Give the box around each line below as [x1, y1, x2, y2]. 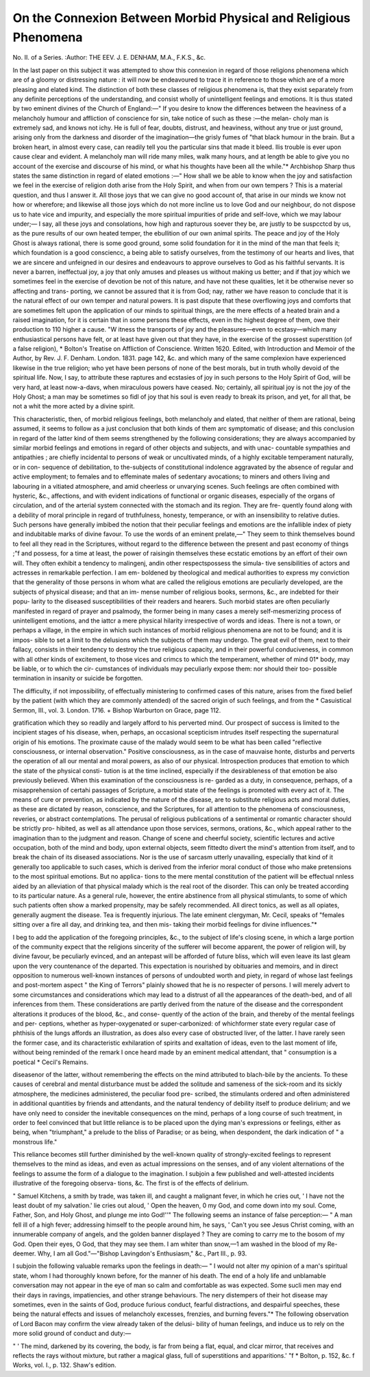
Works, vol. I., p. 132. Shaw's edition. [12, 1361, 116, 1369]
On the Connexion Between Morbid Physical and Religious [12, 10, 351, 25]
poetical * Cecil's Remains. [12, 1058, 89, 1066]
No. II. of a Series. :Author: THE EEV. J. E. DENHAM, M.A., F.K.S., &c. [12, 54, 206, 62]
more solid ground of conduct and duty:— [12, 1329, 132, 1338]
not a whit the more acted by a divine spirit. [12, 402, 135, 410]
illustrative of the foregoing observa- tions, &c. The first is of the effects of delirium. [12, 1179, 249, 1188]
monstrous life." [12, 1137, 58, 1146]
